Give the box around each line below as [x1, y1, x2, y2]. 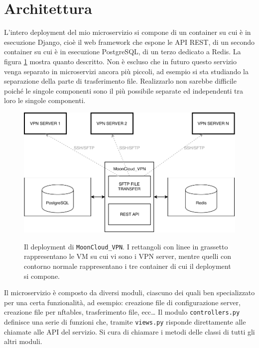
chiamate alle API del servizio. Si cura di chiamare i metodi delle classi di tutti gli [4, 326, 255, 337]
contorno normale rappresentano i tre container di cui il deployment [24, 261, 231, 271]
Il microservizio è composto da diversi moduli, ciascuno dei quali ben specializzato [4, 287, 255, 298]
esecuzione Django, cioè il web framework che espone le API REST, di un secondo [4, 36, 255, 47]
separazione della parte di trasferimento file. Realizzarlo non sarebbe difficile [4, 76, 237, 86]
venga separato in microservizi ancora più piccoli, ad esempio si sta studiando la [4, 66, 249, 76]
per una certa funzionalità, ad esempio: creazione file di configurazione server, [4, 297, 241, 307]
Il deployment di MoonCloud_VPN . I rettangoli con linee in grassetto [24, 241, 228, 251]
